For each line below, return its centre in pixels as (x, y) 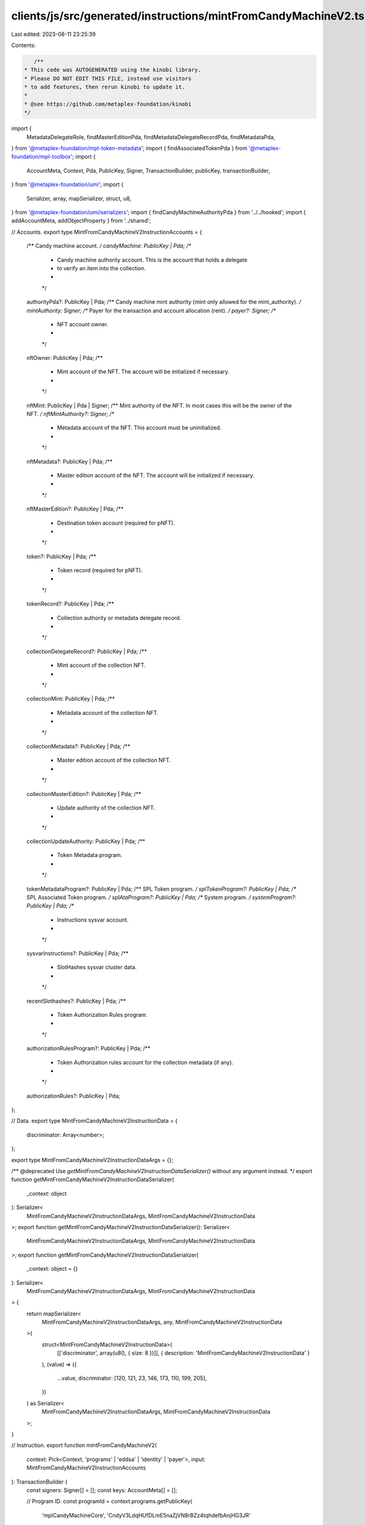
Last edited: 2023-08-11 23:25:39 (53, 34)
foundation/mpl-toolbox (41, 157)
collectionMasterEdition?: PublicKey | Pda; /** (84, 794)
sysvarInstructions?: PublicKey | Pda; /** (77, 953)
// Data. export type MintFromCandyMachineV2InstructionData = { (95, 1121)
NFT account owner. (83, 324)
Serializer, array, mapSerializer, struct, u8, (79, 198)
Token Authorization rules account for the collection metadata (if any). (145, 1062)
